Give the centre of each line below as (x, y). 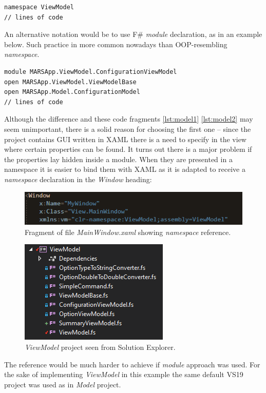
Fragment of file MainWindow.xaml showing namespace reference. (128, 232)
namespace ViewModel (39, 7)
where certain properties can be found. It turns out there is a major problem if (128, 149)
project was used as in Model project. (63, 384)
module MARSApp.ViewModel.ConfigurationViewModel (91, 72)
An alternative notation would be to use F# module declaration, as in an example (133, 34)
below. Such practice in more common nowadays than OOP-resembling (116, 44)
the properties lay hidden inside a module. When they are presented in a (118, 159)
